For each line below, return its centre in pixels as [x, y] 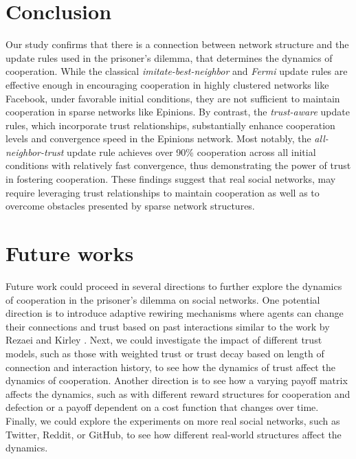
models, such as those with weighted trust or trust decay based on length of [165, 353]
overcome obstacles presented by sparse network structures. [130, 206]
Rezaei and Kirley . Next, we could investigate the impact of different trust [164, 340]
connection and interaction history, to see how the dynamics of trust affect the [170, 367]
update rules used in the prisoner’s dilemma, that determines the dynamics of [169, 57]
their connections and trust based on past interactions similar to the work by [168, 326]
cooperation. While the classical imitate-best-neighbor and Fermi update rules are [177, 71]
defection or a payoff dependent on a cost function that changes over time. [162, 407]
